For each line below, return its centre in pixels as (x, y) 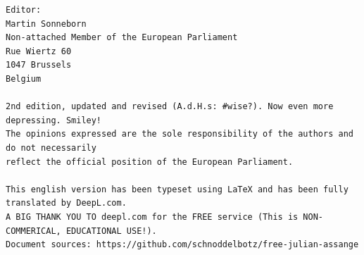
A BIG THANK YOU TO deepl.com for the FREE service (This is (152, 217)
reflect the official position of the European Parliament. (150, 162)
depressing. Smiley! (54, 120)
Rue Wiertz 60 (39, 51)
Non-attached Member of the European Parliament (122, 38)
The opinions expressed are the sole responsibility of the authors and (180, 134)
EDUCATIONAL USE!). (111, 231)
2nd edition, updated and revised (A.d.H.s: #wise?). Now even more (170, 107)
